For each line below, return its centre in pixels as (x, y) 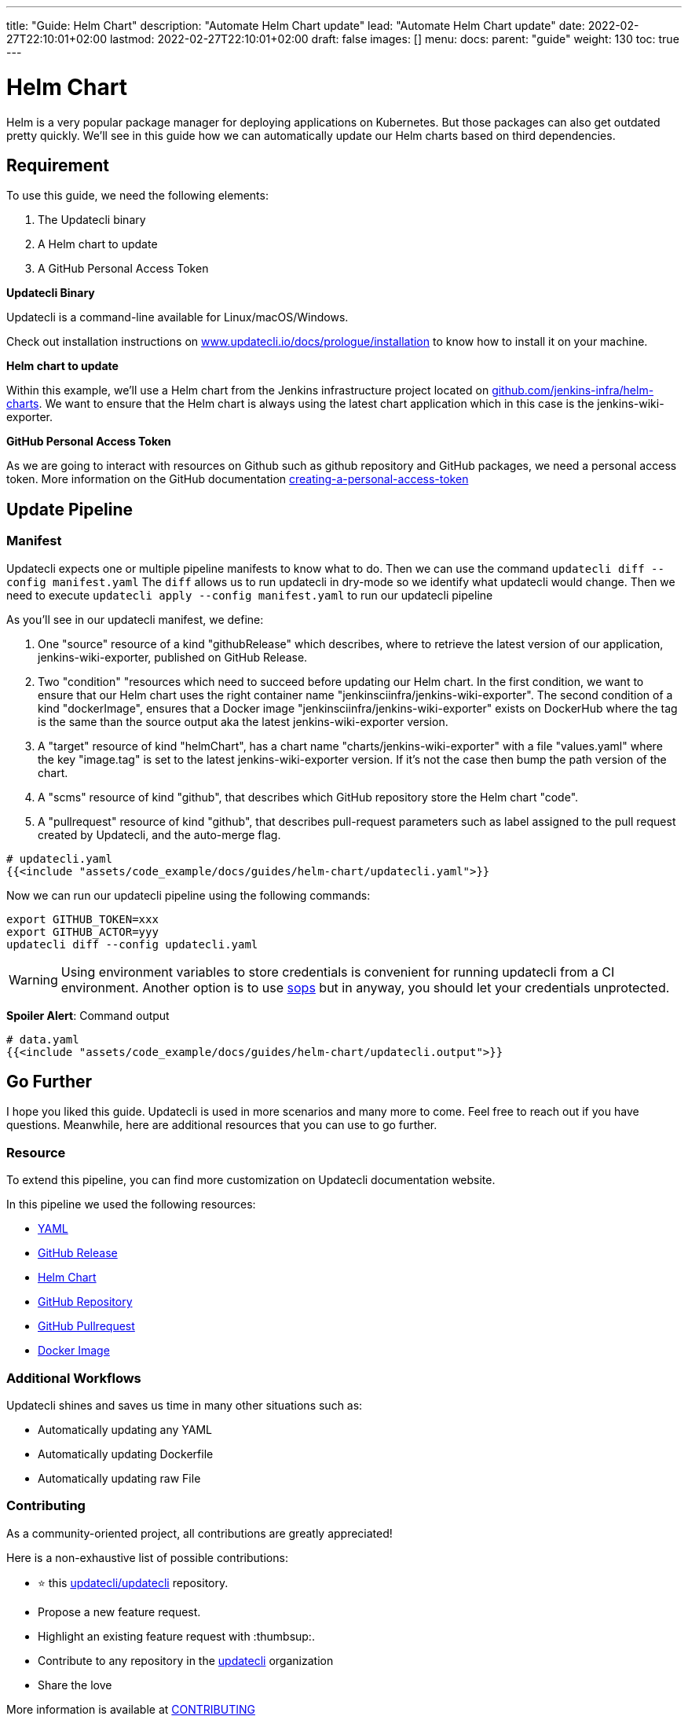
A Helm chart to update (98, 244)
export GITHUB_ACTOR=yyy (82, 931)
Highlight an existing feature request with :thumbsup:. (176, 1636)
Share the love (75, 1685)
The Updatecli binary (92, 220)
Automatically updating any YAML (125, 1429)
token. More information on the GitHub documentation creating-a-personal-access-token (238, 479)
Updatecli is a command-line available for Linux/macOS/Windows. (177, 317)
